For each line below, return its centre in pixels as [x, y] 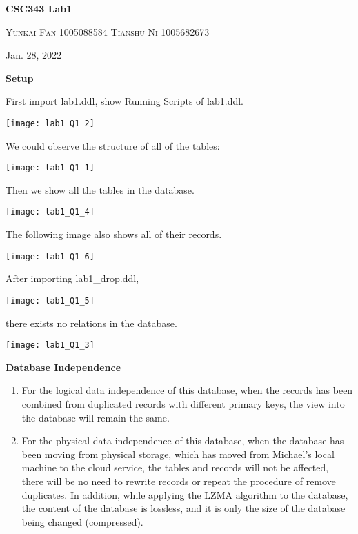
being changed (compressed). [82, 521]
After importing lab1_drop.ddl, [72, 278]
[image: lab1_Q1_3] [50, 345]
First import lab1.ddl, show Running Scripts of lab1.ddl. [125, 101]
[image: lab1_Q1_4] [50, 212]
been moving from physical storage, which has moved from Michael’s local [178, 454]
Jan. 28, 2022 [34, 55]
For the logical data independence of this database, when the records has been [187, 390]
